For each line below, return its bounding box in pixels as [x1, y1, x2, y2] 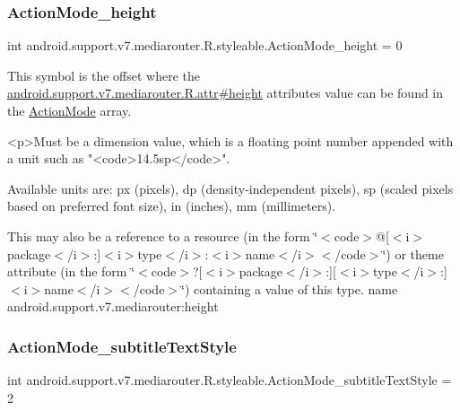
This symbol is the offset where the [7, 65, 200, 84]
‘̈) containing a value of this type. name [181, 279, 398, 298]
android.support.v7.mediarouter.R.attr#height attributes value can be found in [7, 83, 444, 102]
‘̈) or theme [382, 244, 444, 263]
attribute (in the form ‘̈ [7, 262, 135, 281]
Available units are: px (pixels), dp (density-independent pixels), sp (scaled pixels [7, 179, 454, 197]
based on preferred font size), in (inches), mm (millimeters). [7, 196, 336, 215]
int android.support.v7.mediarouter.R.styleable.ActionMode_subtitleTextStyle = [7, 371, 452, 389]
